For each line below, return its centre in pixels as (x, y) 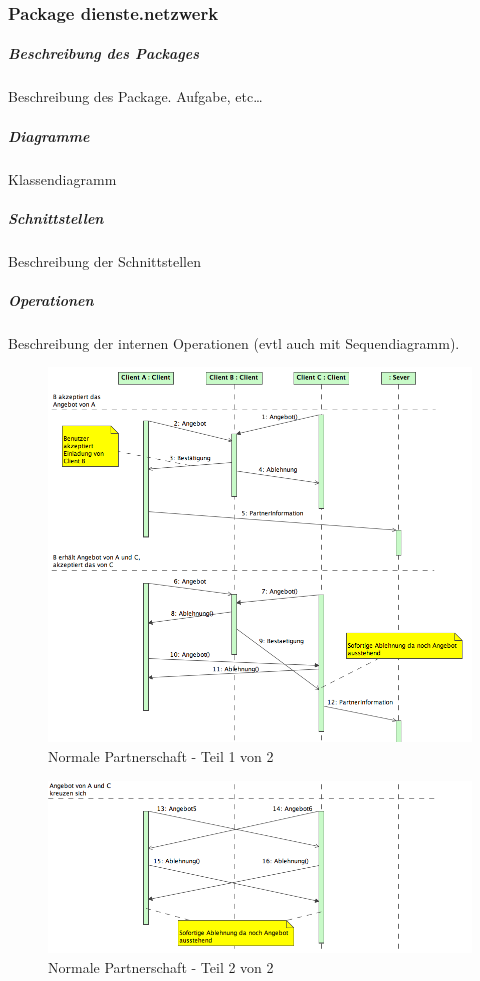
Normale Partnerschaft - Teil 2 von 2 (161, 967)
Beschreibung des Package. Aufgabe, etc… (135, 96)
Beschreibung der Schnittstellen (104, 260)
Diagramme (49, 135)
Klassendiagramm (62, 178)
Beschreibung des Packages (104, 53)
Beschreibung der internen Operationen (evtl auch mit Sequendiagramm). (234, 342)
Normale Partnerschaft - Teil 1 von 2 (161, 755)
